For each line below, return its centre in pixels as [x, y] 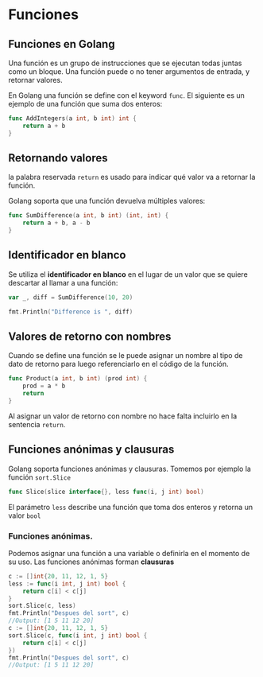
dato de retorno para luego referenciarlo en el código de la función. [118, 364]
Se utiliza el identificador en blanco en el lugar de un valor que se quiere [128, 274]
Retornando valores [58, 158]
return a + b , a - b [56, 223]
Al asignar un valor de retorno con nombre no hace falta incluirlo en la [123, 416]
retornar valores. [35, 80]
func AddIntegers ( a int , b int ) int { [72, 119]
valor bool [25, 516]
